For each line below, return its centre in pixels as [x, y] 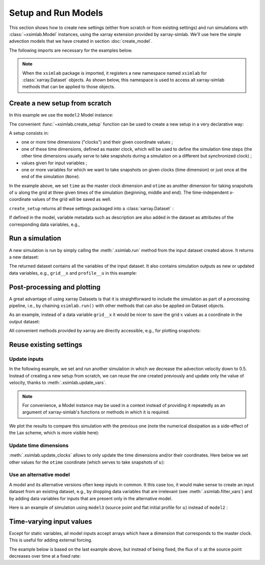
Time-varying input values [51, 521]
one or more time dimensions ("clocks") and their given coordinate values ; [97, 142]
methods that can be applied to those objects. [69, 87]
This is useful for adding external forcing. [51, 540]
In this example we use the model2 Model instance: [61, 115]
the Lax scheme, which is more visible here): [54, 433]
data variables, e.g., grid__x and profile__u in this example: [73, 273]
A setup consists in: [29, 133]
